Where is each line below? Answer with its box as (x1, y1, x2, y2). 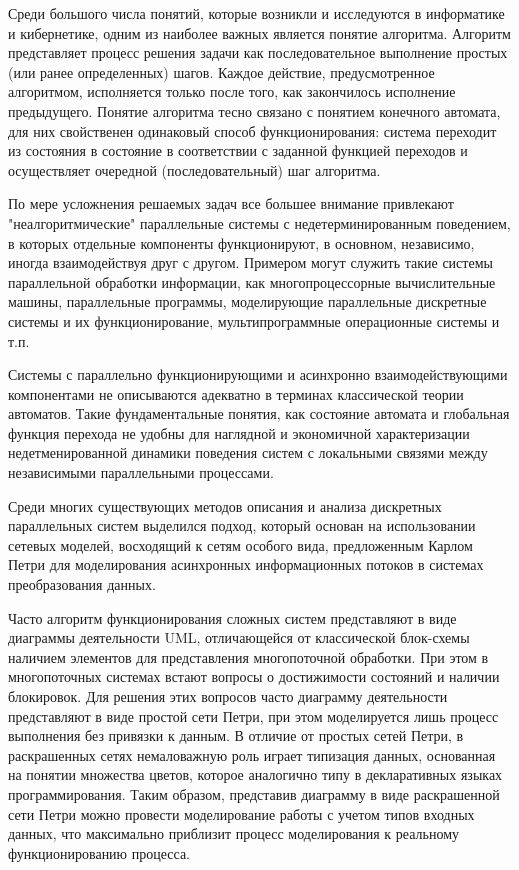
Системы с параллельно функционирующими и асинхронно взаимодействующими (8, 364, 508, 385)
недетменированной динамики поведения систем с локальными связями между (8, 442, 488, 463)
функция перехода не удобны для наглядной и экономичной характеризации (8, 422, 470, 443)
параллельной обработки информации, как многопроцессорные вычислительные (8, 271, 496, 292)
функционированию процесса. (8, 842, 190, 863)
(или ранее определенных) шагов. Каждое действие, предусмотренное (8, 61, 435, 82)
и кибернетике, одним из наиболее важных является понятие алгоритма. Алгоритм (8, 22, 511, 43)
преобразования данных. (8, 574, 156, 595)
